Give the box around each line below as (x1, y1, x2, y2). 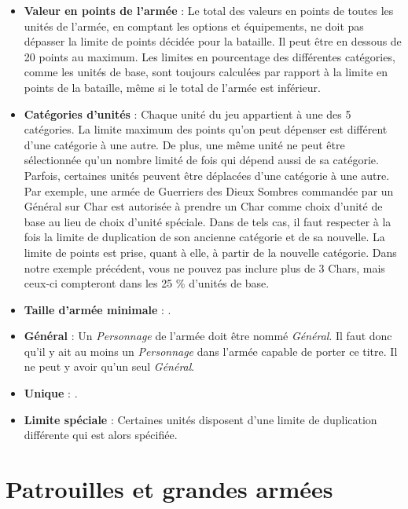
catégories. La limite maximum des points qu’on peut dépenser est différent (24, 121, 388, 137)
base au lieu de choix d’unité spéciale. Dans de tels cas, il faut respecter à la (24, 213, 391, 229)
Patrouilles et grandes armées (6, 473, 333, 505)
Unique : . (24, 385, 78, 401)
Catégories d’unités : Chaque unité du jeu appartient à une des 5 (24, 105, 351, 122)
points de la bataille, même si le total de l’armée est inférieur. (24, 79, 321, 95)
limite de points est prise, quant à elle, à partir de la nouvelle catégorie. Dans (24, 244, 397, 260)
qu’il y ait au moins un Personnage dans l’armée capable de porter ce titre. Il (24, 342, 398, 359)
